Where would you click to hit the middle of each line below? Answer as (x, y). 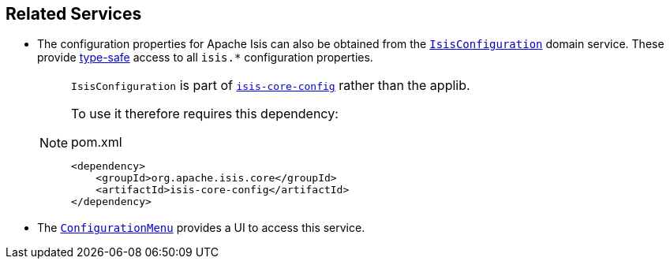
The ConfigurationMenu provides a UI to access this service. (201, 228)
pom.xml (97, 142)
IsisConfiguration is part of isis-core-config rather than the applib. (271, 86)
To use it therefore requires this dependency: (205, 114)
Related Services (74, 14)
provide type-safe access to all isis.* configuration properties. (205, 58)
